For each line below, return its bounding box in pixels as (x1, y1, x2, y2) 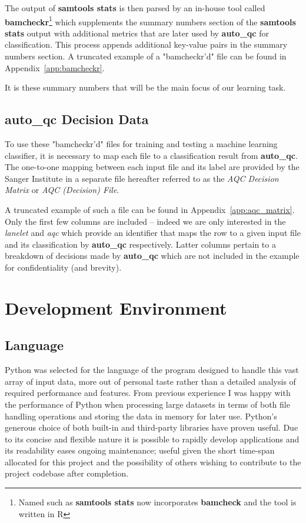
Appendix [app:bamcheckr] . (5, 61, 105, 74)
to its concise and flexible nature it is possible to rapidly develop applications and (5, 432, 300, 445)
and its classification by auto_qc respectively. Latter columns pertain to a (5, 238, 276, 250)
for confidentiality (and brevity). (5, 261, 122, 273)
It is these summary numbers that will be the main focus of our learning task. (5, 81, 286, 94)
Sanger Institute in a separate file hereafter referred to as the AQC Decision (5, 172, 279, 184)
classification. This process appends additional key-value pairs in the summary (5, 38, 288, 51)
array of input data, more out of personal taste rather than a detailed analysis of (5, 375, 296, 387)
